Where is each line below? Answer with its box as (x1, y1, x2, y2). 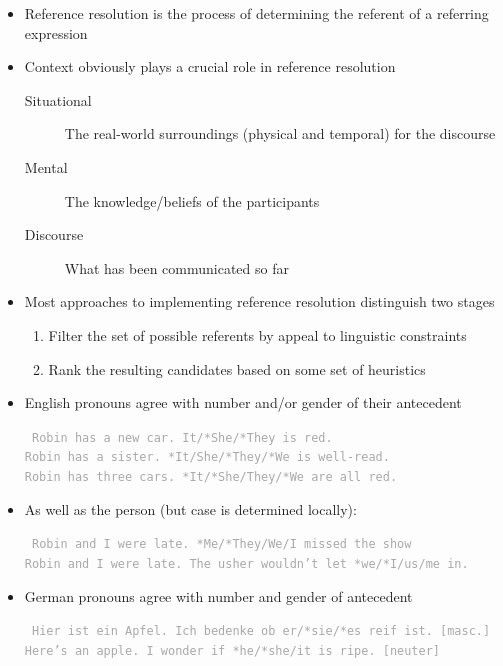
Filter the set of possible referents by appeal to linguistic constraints (48, 324, 467, 345)
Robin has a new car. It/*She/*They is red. (31, 430, 333, 445)
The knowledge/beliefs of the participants (64, 190, 320, 211)
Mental (24, 156, 68, 177)
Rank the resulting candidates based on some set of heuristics (48, 358, 426, 379)
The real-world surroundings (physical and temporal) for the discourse (64, 123, 496, 144)
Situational (24, 89, 92, 110)
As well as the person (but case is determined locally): (24, 498, 357, 519)
